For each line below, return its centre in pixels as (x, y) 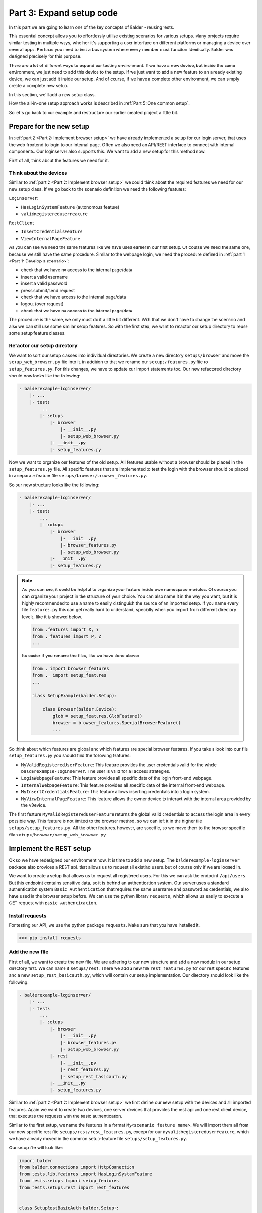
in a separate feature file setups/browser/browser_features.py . (78, 476)
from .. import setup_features (69, 675)
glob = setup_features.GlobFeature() (98, 716)
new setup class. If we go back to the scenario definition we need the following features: (98, 189)
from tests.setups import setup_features (69, 1181)
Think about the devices (38, 173)
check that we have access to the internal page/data (74, 297)
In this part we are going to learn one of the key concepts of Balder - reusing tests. (92, 27)
